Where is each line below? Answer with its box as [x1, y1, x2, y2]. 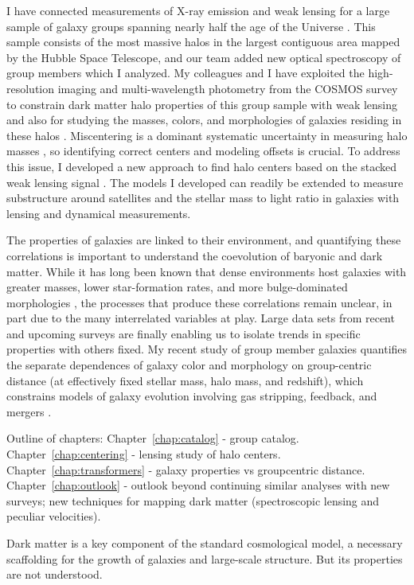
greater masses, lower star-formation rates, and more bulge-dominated [6, 279, 348, 295]
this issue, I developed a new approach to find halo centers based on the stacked [6, 158, 397, 174]
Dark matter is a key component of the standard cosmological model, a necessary [6, 535, 403, 551]
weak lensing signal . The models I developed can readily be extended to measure [6, 174, 404, 190]
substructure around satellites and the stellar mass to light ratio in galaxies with [6, 189, 400, 206]
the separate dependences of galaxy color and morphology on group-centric [6, 357, 372, 373]
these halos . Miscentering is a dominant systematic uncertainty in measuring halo [6, 127, 408, 143]
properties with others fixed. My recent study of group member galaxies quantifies [6, 341, 408, 357]
